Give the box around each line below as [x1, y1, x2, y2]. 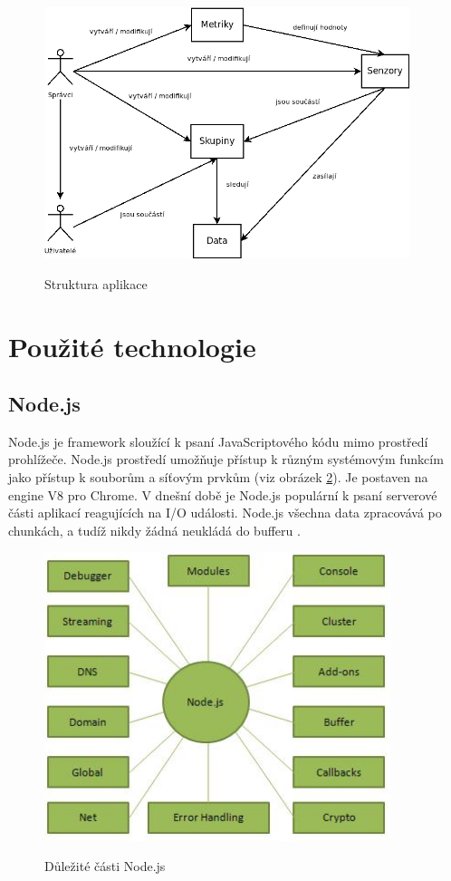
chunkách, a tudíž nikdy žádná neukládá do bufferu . [8, 520, 301, 539]
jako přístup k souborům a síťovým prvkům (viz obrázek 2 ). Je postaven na [8, 468, 428, 487]
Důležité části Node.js [44, 857, 166, 876]
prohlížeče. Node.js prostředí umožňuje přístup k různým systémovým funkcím [8, 450, 444, 469]
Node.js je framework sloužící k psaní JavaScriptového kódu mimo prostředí [8, 431, 428, 450]
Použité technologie [8, 327, 256, 364]
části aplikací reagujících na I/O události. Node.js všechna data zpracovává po [8, 503, 442, 522]
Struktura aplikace [44, 274, 148, 293]
